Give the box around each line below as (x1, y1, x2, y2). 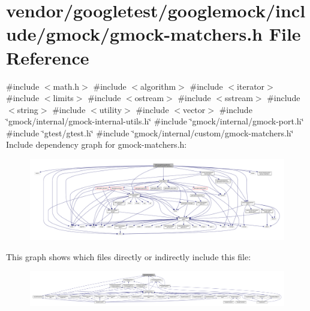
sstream (224, 92, 253, 104)
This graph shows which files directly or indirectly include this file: (6, 250, 251, 263)
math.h (53, 80, 80, 92)
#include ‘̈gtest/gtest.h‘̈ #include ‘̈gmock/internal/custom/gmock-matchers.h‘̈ (6, 126, 294, 139)
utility (99, 103, 122, 115)
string (17, 103, 38, 115)
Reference (6, 45, 89, 69)
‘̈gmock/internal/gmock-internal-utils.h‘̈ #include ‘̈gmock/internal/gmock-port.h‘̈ (6, 115, 304, 127)
